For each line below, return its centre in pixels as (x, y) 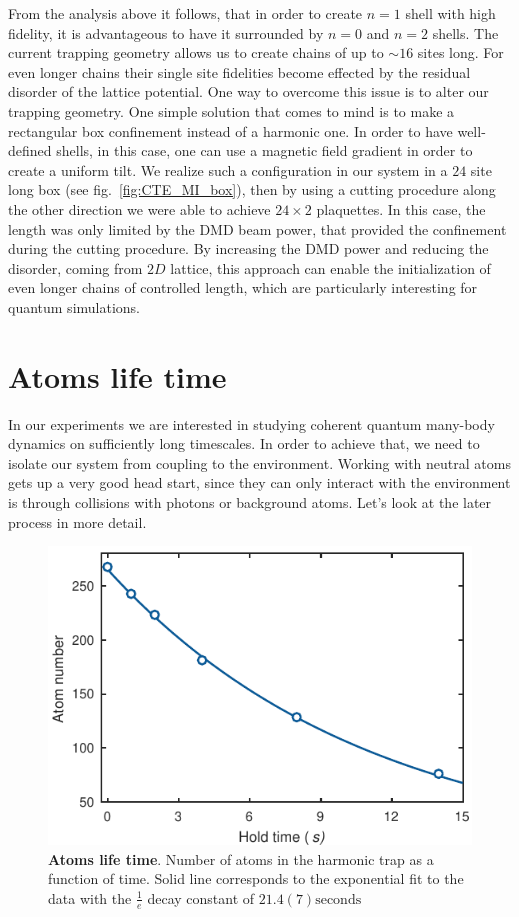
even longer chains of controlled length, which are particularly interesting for (243, 287)
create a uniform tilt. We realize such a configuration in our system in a (228, 169)
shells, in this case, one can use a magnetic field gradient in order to (264, 150)
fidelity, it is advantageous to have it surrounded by (166, 32)
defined (30, 150)
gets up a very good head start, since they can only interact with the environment (259, 482)
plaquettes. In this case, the (401, 208)
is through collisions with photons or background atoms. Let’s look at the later (250, 502)
